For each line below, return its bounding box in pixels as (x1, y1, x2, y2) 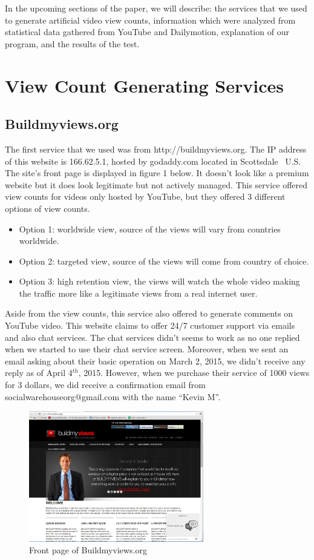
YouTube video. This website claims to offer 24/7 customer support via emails (5, 319, 295, 332)
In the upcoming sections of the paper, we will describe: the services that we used (5, 2, 307, 14)
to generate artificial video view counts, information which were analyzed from (5, 13, 296, 26)
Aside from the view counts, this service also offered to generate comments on (5, 307, 293, 320)
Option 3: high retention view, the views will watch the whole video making (19, 275, 300, 288)
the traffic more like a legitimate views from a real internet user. (19, 286, 258, 299)
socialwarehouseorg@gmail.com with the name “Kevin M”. (5, 390, 221, 403)
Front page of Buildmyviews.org (29, 544, 148, 556)
